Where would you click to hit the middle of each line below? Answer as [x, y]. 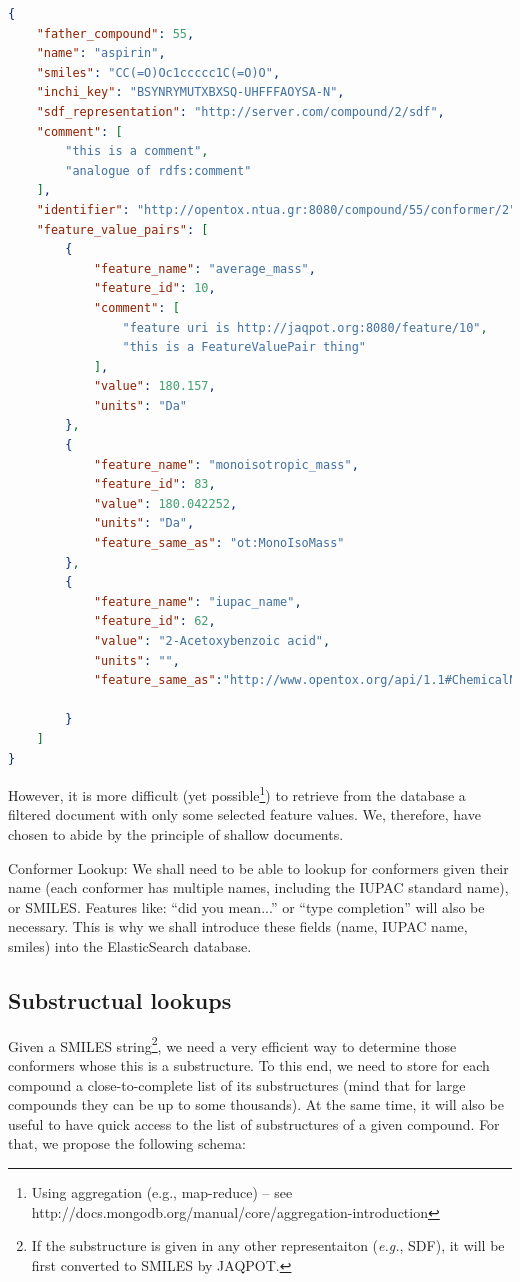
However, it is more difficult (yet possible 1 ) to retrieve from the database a [237, 793]
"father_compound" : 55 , [115, 33]
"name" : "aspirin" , [101, 53]
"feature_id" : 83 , [154, 484]
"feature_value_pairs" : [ [122, 229]
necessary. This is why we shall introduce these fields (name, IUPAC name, [238, 926]
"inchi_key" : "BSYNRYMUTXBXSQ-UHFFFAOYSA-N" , [190, 92]
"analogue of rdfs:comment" [158, 170]
